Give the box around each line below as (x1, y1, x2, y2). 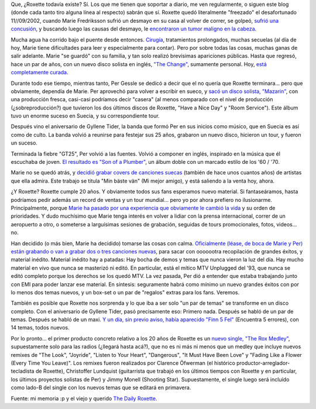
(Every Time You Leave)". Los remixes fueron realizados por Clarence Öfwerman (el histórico (11, 360, 235, 367)
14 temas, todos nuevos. (11, 324, 70, 331)
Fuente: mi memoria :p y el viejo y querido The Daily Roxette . (11, 395, 157, 402)
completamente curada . (11, 69, 68, 76)
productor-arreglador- (236, 360, 290, 367)
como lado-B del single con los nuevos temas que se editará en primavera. (11, 384, 191, 391)
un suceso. (11, 139, 38, 146)
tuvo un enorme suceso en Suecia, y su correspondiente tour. (11, 112, 160, 119)
